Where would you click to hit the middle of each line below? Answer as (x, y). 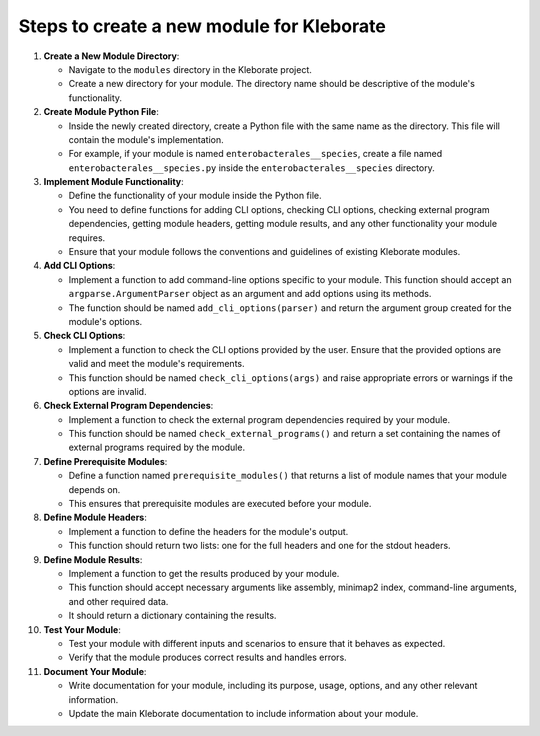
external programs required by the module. (156, 447)
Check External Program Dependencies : (128, 406)
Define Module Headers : (95, 517)
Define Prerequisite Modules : (105, 461)
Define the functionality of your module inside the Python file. (195, 196)
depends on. (94, 489)
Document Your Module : (95, 671)
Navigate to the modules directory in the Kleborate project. (190, 69)
